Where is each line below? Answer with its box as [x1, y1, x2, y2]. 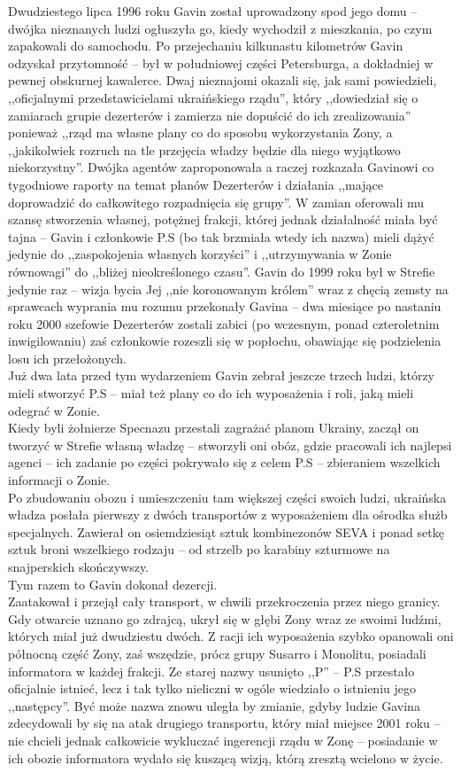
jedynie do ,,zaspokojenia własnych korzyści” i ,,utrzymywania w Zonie [8, 245, 392, 263]
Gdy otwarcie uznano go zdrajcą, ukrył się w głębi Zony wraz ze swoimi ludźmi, [8, 609, 442, 628]
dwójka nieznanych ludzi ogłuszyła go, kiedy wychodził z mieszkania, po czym [8, 19, 433, 37]
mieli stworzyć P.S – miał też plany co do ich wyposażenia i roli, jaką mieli [8, 384, 414, 402]
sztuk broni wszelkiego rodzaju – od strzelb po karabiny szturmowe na [8, 540, 390, 558]
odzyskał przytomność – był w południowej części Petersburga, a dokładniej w [8, 53, 434, 72]
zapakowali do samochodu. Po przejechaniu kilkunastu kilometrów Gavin [8, 36, 403, 55]
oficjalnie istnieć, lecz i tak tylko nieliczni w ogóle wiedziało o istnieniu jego [8, 679, 416, 698]
